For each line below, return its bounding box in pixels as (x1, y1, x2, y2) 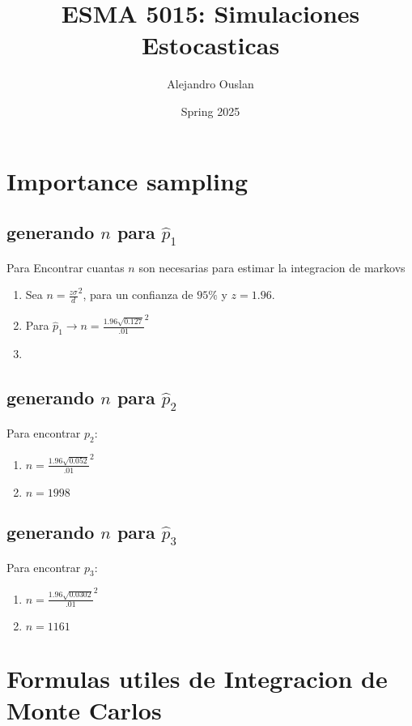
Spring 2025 (181, 102, 240, 119)
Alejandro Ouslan (167, 75, 254, 92)
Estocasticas (141, 28, 280, 62)
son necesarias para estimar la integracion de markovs (138, 258, 406, 275)
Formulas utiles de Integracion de (6, 661, 388, 694)
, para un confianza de (83, 286, 193, 303)
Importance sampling (6, 164, 248, 197)
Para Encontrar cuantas (6, 258, 125, 275)
